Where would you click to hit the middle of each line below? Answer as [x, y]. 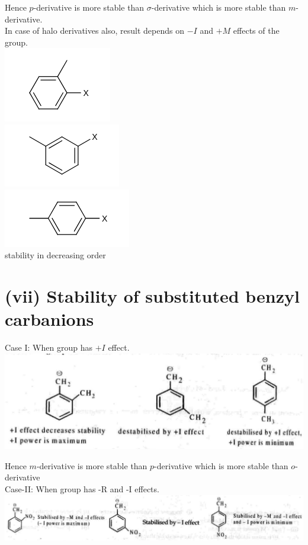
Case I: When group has [49, 347]
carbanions [49, 319]
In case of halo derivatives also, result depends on [95, 31]
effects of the [256, 31]
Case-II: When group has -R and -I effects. [82, 489]
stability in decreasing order [55, 255]
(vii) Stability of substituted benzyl [152, 295]
